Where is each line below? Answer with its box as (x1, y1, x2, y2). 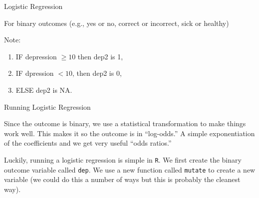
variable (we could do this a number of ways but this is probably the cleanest (4, 174, 241, 185)
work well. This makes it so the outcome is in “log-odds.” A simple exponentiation (4, 128, 255, 138)
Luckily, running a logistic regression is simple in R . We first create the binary (4, 154, 242, 165)
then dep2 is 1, (77, 51, 123, 61)
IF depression (15, 51, 57, 61)
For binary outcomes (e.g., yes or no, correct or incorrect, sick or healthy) (4, 17, 229, 28)
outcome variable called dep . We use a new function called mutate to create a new (4, 164, 256, 175)
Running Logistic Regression (4, 101, 91, 112)
